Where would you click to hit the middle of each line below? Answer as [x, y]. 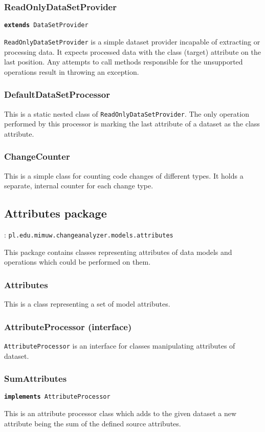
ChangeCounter [37, 156]
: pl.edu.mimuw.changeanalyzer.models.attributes [89, 234]
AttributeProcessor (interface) [68, 326]
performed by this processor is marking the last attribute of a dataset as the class [132, 124]
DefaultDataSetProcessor [57, 94]
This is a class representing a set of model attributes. [87, 304]
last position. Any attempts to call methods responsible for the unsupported [124, 62]
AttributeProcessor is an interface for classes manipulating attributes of [120, 345]
